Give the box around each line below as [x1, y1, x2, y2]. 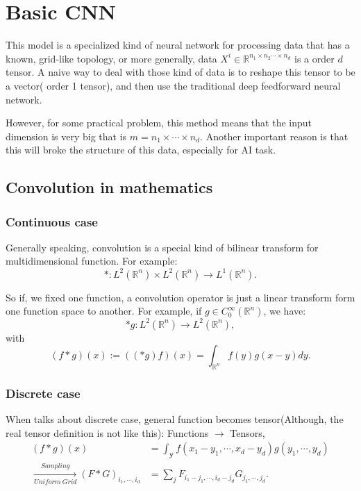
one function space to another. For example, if [6, 303, 202, 318]
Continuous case [6, 213, 98, 230]
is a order [294, 51, 335, 65]
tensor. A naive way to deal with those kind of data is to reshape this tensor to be [6, 65, 355, 79]
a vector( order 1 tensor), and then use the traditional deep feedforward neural [6, 78, 341, 92]
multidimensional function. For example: [6, 253, 178, 268]
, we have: [263, 303, 306, 318]
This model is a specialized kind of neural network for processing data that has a [6, 38, 350, 52]
